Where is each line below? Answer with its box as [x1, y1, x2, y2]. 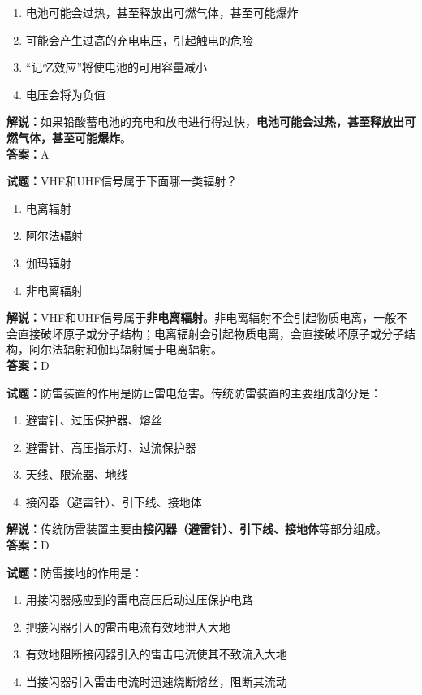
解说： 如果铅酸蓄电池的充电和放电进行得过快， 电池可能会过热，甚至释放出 [6, 113, 404, 130]
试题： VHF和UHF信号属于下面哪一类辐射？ [6, 172, 238, 189]
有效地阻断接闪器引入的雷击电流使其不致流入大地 [25, 645, 287, 662]
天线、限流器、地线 [25, 466, 128, 483]
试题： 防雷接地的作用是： [6, 563, 143, 580]
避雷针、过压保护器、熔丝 [25, 411, 162, 428]
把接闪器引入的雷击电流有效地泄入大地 [25, 618, 230, 635]
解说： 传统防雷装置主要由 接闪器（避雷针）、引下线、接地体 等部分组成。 [6, 520, 387, 537]
